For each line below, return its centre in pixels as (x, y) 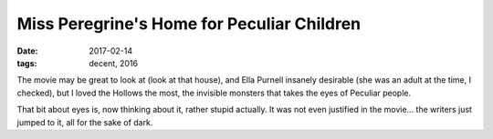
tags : (27, 63)
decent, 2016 (114, 63)
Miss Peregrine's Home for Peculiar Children (189, 24)
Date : (27, 51)
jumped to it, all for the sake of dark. (85, 122)
